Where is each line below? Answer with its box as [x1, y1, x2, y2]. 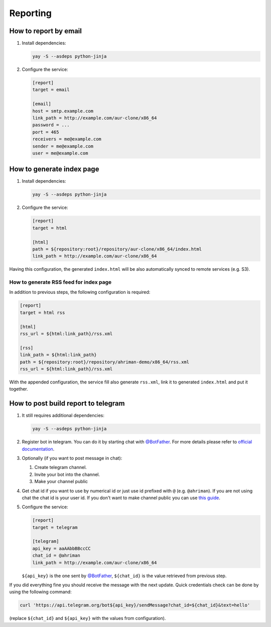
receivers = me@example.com [32, 136, 101, 142]
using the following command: [9, 589, 72, 595]
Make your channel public [34, 479, 88, 485]
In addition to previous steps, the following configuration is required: [9, 289, 151, 295]
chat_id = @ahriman [32, 553, 80, 559]
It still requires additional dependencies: [22, 413, 105, 419]
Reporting [9, 8, 52, 19]
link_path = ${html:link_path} [20, 352, 97, 358]
